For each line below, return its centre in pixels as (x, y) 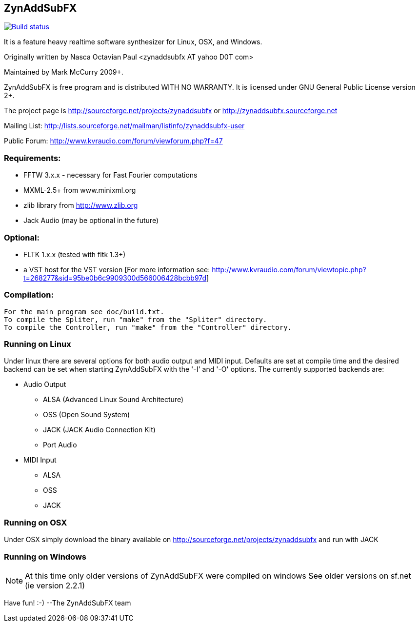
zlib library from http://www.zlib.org (81, 205)
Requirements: (32, 158)
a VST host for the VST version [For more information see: (117, 269)
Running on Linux (38, 344)
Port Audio (60, 445)
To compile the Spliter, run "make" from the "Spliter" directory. (136, 319)
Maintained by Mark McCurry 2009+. (64, 72)
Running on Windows (45, 556)
